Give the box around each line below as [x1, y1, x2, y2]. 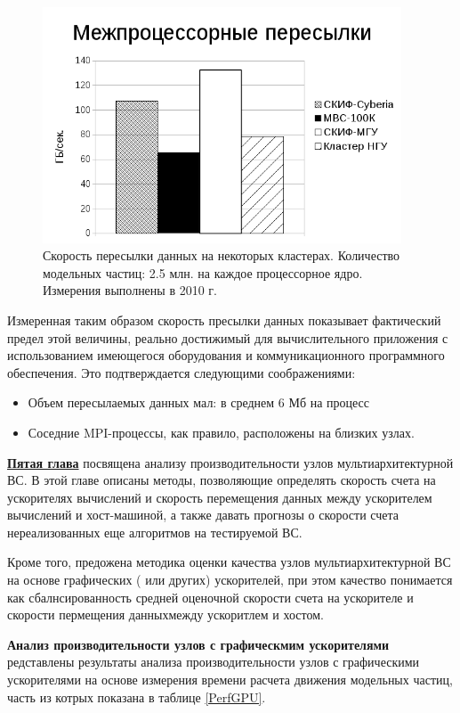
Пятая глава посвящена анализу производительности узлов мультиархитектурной [7, 453, 454, 471]
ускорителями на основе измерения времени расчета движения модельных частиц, [7, 670, 453, 689]
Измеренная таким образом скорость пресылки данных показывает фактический [7, 310, 441, 329]
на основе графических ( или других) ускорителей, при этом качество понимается [7, 570, 453, 589]
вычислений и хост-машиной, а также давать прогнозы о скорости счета [7, 505, 399, 524]
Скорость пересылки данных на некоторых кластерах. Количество [43, 246, 400, 265]
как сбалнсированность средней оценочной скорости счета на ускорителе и [7, 587, 414, 606]
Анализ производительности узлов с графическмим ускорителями [7, 635, 390, 653]
